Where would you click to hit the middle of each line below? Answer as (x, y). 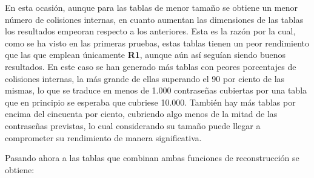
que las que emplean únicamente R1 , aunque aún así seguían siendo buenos (145, 55)
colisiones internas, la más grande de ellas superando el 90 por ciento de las (145, 78)
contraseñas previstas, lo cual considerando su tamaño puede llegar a (133, 125)
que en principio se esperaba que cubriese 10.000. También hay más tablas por (150, 102)
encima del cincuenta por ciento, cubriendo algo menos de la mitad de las (141, 114)
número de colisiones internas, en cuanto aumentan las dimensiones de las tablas (154, 19)
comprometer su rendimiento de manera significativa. (103, 137)
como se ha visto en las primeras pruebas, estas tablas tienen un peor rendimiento (157, 43)
